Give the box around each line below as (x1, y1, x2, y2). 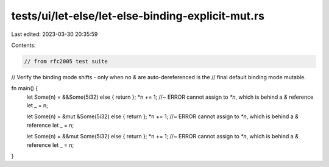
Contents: (11, 41, 36, 49)
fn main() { (11, 85, 38, 92)
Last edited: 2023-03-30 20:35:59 (11, 30, 98, 38)
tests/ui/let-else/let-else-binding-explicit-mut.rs (11, 9, 265, 23)
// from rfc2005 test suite (24, 58, 108, 65)
